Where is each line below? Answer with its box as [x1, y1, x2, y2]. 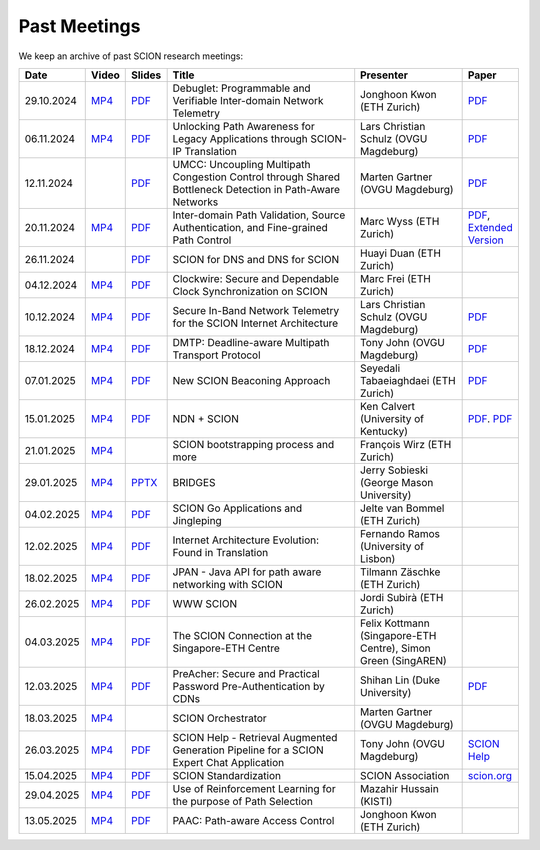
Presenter [360, 68, 409, 82]
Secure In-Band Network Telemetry [172, 303, 340, 317]
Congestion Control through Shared [172, 170, 340, 184]
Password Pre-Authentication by [172, 679, 325, 693]
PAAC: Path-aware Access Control [172, 813, 335, 827]
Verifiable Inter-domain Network [172, 93, 324, 107]
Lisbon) [360, 551, 396, 565]
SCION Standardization [172, 768, 282, 782]
